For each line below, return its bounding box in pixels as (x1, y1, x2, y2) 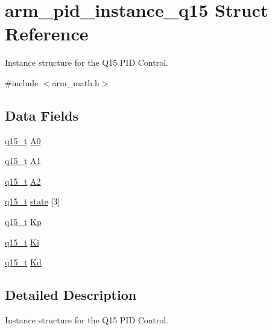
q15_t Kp (5, 215, 42, 228)
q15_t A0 (5, 134, 41, 147)
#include (5, 76, 39, 89)
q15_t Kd (5, 256, 42, 268)
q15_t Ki (5, 235, 39, 248)
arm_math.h (52, 76, 100, 89)
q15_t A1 (5, 154, 41, 167)
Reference (5, 21, 89, 46)
